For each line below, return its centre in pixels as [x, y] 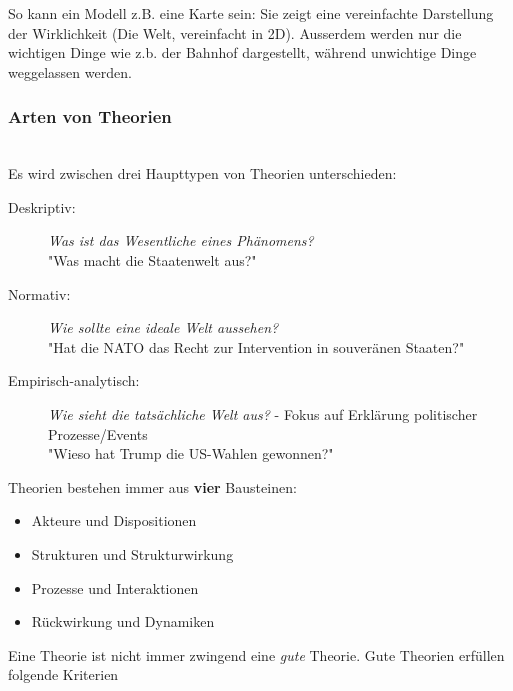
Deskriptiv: [42, 206]
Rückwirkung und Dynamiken [123, 621]
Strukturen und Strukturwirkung [132, 553]
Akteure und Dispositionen [114, 520]
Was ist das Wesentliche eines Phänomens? [181, 240]
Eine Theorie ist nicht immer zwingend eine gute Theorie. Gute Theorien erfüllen [256, 654]
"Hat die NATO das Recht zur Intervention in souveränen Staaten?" [256, 346]
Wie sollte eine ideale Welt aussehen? [163, 327]
